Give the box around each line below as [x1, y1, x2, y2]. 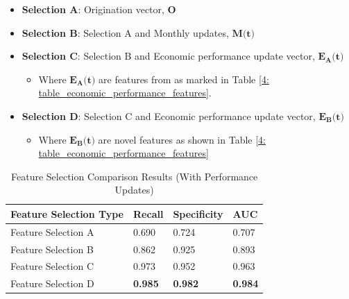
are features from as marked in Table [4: [99, 71, 269, 86]
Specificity [173, 206, 223, 221]
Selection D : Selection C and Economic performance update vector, [22, 108, 316, 123]
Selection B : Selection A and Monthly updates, [22, 25, 229, 40]
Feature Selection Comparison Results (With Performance [11, 169, 258, 183]
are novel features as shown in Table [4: [98, 132, 266, 146]
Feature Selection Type [10, 206, 124, 221]
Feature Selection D [10, 276, 94, 291]
